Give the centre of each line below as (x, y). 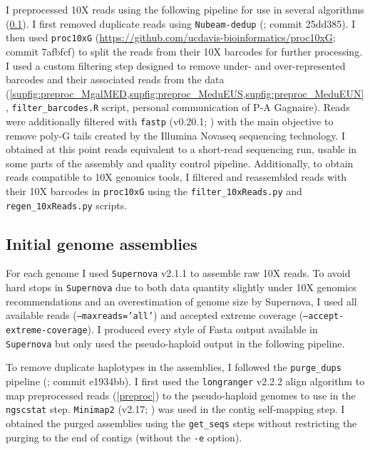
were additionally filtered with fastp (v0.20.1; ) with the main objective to (170, 121)
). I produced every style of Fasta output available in (202, 329)
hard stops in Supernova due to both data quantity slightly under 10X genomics (181, 287)
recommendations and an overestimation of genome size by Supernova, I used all (181, 301)
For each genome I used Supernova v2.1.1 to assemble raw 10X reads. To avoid (178, 273)
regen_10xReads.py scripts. (67, 205)
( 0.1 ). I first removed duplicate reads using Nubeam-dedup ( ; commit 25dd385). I (181, 23)
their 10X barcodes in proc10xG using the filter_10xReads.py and (154, 190)
